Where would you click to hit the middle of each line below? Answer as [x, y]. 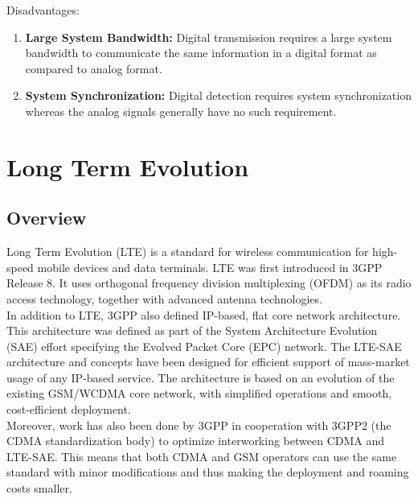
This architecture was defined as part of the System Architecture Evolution [192, 330]
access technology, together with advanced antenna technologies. [165, 298]
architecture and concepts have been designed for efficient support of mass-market [208, 362]
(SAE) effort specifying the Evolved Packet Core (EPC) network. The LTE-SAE [204, 346]
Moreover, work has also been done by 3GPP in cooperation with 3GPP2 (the [199, 425]
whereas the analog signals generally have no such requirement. [181, 111]
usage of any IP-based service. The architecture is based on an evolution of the [201, 377]
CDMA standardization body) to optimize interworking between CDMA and [196, 441]
